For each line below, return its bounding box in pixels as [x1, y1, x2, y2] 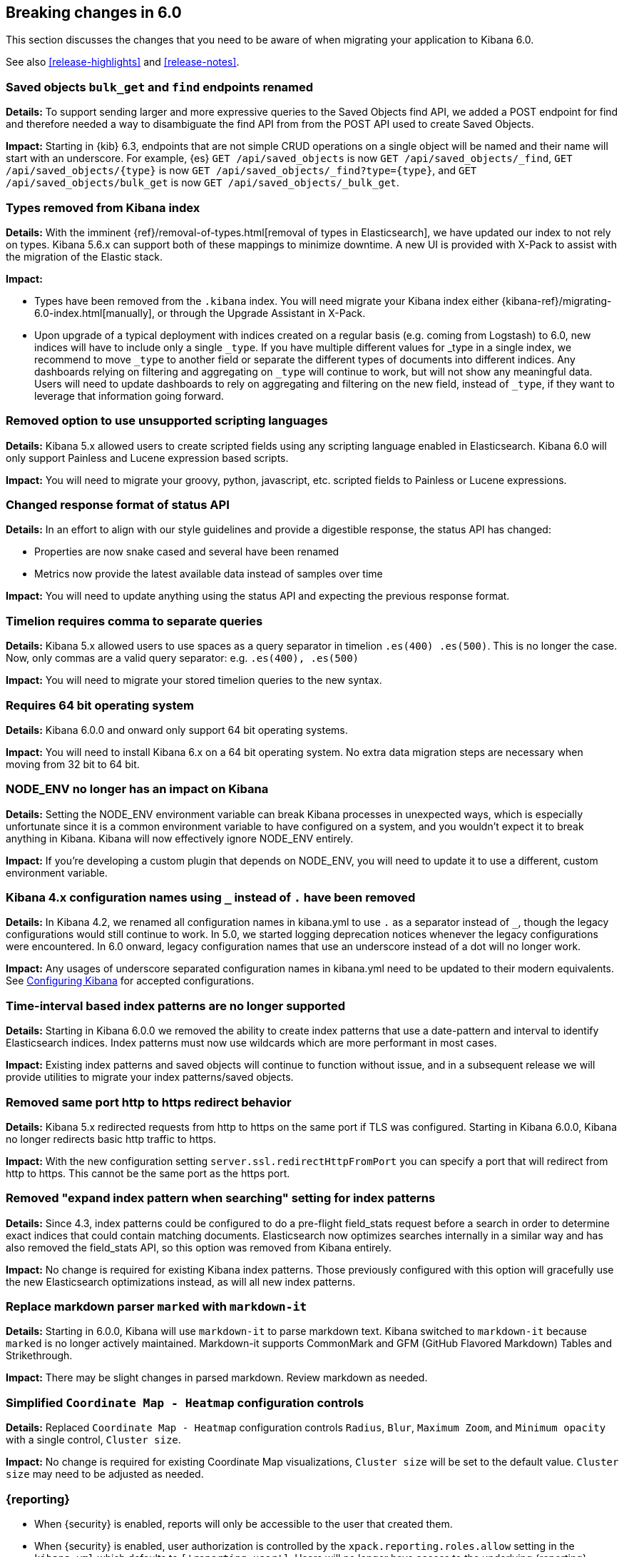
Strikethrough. [6, 1349, 73, 1362]
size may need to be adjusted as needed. [6, 1468, 204, 1481]
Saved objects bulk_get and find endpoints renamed [6, 79, 314, 94]
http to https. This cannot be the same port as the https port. [6, 1167, 290, 1179]
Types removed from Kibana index [6, 200, 200, 215]
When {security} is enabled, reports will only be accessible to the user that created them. [34, 1517, 453, 1530]
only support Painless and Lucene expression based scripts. [6, 451, 289, 464]
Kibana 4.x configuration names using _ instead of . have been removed [6, 890, 416, 905]
